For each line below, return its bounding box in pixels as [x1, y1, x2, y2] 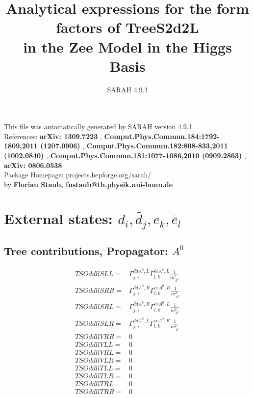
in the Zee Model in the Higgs [23, 36, 232, 57]
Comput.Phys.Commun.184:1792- [104, 131, 220, 141]
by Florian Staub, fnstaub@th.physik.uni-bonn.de [4, 179, 173, 189]
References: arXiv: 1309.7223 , [4, 131, 102, 141]
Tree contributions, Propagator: [4, 243, 168, 258]
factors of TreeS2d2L [56, 17, 199, 37]
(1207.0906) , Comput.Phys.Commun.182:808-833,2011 [40, 141, 228, 151]
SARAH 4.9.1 [107, 84, 148, 94]
